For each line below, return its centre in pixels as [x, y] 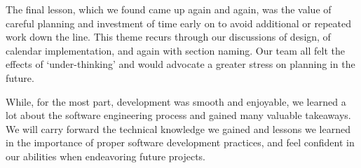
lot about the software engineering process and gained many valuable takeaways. [178, 115]
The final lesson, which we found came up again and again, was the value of [169, 9]
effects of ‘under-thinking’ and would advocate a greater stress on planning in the [180, 64]
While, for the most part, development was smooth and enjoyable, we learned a [176, 101]
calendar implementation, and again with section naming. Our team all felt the [175, 50]
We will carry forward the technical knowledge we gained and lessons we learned [178, 128]
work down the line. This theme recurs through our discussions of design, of [168, 37]
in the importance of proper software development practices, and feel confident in [180, 142]
